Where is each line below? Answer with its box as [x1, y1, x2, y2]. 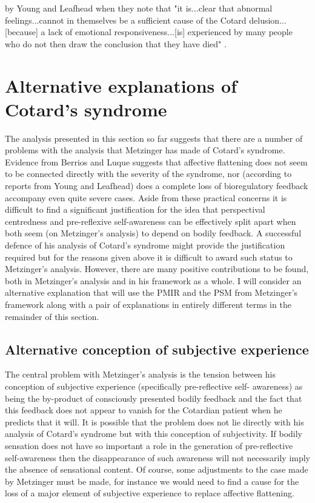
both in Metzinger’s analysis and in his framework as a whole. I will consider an [5, 274, 302, 287]
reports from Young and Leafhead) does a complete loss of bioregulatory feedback [5, 179, 308, 192]
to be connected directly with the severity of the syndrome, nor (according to [5, 167, 292, 180]
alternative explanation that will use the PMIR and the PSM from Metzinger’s [5, 286, 298, 299]
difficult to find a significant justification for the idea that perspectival [5, 203, 265, 216]
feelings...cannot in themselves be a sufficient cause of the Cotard [5, 13, 247, 26]
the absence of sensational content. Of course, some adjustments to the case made [5, 463, 308, 476]
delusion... [249, 13, 287, 26]
